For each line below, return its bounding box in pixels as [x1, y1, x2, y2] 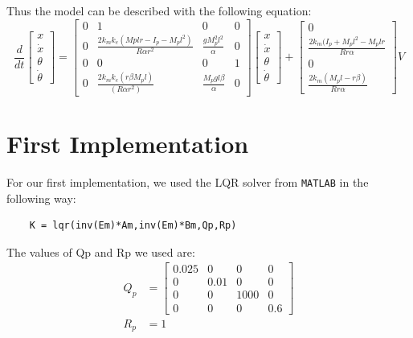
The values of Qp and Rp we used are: [6, 243, 195, 260]
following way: [6, 189, 76, 206]
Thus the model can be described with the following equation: [6, 2, 312, 19]
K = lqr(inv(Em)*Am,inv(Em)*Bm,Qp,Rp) [29, 220, 237, 232]
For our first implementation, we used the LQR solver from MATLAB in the [6, 173, 369, 190]
